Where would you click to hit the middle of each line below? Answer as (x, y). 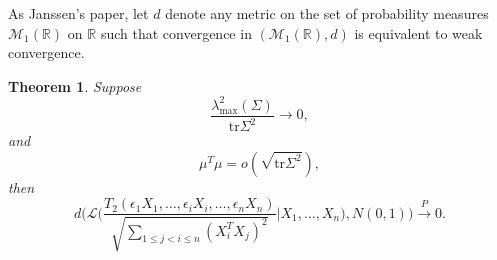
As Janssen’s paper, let (78, 13)
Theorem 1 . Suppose (75, 85)
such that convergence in (176, 32)
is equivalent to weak (418, 32)
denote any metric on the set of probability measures (327, 13)
